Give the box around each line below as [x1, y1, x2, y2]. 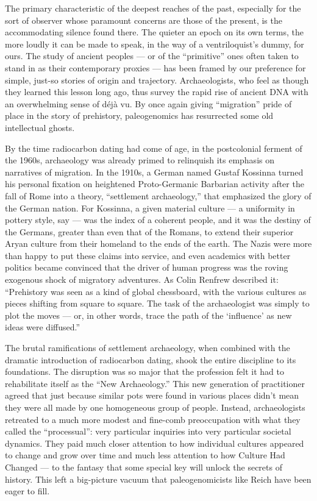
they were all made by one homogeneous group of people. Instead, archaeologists [5, 401, 305, 413]
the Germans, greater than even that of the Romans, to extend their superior [5, 225, 294, 238]
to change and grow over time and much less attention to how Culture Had [5, 449, 285, 461]
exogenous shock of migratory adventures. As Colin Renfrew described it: [5, 273, 279, 286]
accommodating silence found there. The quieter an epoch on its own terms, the [5, 26, 304, 38]
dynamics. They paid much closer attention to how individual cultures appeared [5, 436, 304, 449]
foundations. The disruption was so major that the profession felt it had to [5, 365, 284, 378]
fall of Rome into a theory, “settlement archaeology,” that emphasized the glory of [5, 189, 312, 202]
